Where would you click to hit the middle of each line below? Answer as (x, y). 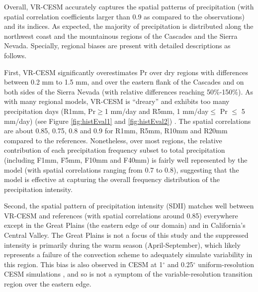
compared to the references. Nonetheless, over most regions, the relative (113, 140)
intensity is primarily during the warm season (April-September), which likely (122, 244)
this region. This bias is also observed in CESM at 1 (84, 264)
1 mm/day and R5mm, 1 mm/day (157, 111)
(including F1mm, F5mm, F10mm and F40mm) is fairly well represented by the (126, 159)
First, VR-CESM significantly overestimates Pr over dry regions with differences (126, 72)
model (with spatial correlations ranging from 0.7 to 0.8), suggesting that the (122, 169)
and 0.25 (180, 264)
